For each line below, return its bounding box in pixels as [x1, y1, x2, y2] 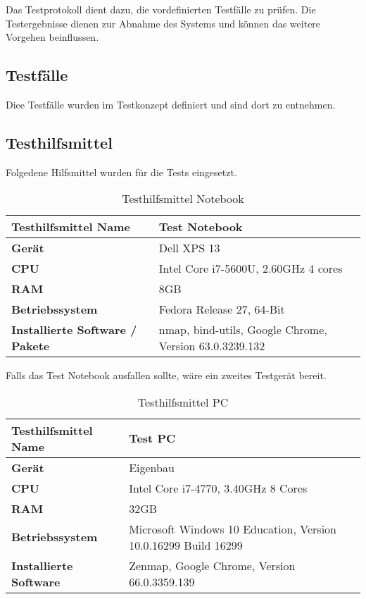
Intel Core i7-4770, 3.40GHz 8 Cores [129, 479, 308, 496]
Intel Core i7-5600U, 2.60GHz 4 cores [158, 260, 343, 277]
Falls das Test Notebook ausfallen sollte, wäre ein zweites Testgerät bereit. [6, 368, 327, 383]
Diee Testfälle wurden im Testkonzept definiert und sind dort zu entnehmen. [6, 97, 336, 111]
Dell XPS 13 [158, 240, 220, 257]
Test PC [129, 430, 176, 447]
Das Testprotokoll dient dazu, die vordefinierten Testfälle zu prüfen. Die [6, 2, 316, 16]
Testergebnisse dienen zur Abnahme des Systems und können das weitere [6, 16, 321, 30]
